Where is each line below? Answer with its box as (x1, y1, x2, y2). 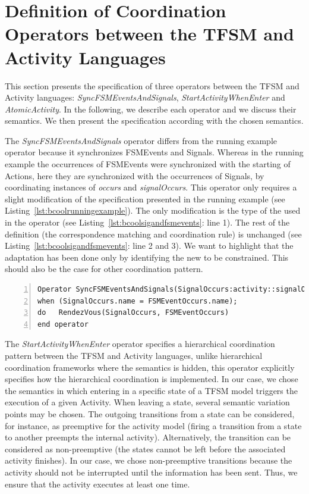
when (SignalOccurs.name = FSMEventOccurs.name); (37, 296, 238, 305)
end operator (37, 320, 89, 329)
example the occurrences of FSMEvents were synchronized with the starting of (5, 158, 291, 170)
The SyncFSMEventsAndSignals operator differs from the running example (5, 134, 277, 146)
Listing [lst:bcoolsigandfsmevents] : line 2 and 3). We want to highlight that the (5, 239, 294, 252)
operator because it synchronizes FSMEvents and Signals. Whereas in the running (5, 146, 304, 158)
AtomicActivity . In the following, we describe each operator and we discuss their (5, 102, 297, 115)
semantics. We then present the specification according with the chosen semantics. (5, 114, 304, 127)
